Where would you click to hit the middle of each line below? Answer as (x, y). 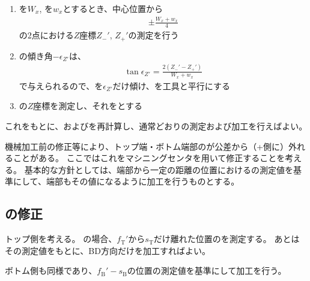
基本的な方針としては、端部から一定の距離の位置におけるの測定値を (159, 169)
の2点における (46, 35)
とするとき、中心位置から (113, 8)
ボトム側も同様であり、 (51, 271)
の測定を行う (153, 35)
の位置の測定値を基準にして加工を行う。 (207, 271)
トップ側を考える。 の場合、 (61, 239)
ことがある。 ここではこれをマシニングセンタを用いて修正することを (149, 158)
